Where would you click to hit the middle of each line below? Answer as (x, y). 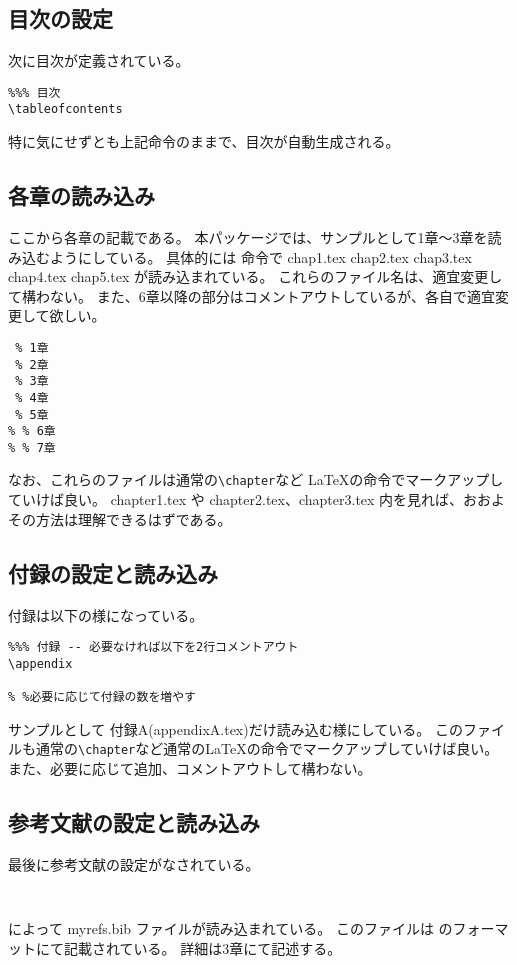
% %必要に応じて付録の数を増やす (102, 697)
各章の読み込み (81, 195)
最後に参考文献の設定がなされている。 (134, 863)
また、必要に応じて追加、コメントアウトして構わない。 (190, 767)
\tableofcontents (65, 109)
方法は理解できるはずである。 (133, 518)
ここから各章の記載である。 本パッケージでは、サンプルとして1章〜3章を (248, 236)
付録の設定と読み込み (113, 572)
